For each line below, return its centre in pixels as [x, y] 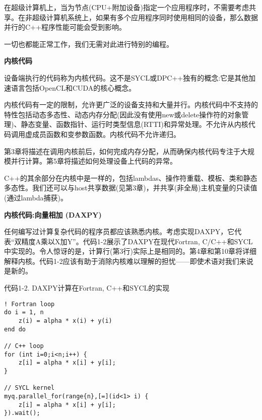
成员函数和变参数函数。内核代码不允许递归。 [106, 134]
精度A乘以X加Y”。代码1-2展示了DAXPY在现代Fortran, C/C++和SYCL [137, 241]
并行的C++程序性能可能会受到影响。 [65, 27]
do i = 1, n [24, 312]
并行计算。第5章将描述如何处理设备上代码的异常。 [94, 161]
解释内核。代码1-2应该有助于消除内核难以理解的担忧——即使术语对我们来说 [129, 261]
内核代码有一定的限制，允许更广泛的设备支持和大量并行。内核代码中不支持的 [131, 104]
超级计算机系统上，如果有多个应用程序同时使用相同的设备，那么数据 [145, 17]
